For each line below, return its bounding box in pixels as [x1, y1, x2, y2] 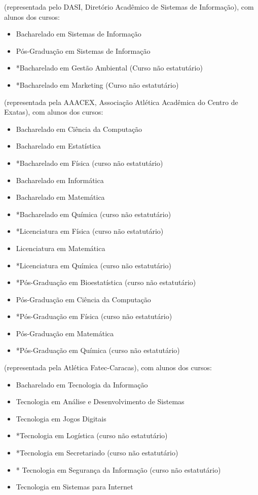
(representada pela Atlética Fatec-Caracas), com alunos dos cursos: [4, 362, 212, 373]
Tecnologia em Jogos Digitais [16, 413, 106, 423]
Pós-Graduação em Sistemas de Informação [16, 45, 151, 56]
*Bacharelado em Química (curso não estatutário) [16, 208, 171, 219]
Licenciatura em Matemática [16, 242, 105, 253]
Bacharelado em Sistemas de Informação [16, 28, 141, 39]
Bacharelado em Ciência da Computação [16, 123, 142, 134]
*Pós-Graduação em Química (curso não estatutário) [16, 345, 180, 356]
